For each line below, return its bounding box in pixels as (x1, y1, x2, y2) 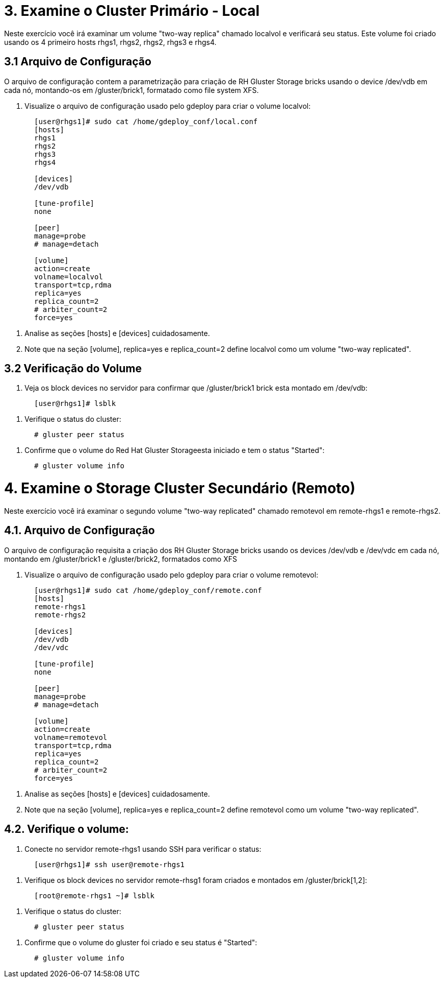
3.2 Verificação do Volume (4, 362, 142, 375)
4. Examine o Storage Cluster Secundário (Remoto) (4, 480, 356, 497)
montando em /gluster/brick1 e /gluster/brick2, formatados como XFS (4, 554, 237, 563)
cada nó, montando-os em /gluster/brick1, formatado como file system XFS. (4, 85, 259, 94)
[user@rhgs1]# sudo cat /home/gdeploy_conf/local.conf (34, 117, 258, 126)
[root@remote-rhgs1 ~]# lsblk (34, 891, 155, 900)
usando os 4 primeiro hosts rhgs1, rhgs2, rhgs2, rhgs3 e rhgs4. (4, 37, 217, 46)
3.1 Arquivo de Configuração (4, 55, 151, 68)
